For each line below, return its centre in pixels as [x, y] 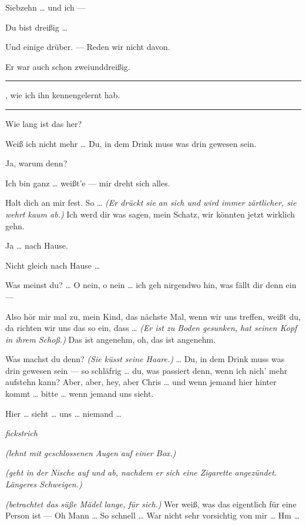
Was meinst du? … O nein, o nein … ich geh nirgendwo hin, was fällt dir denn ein [151, 285]
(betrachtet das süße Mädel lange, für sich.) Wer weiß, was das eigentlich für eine [151, 504]
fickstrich [21, 433]
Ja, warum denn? [36, 163]
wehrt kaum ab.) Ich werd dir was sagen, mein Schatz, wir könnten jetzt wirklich [150, 214]
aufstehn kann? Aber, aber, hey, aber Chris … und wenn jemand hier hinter [141, 382]
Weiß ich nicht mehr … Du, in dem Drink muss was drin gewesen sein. [131, 143]
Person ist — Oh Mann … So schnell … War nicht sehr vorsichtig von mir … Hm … [153, 515]
